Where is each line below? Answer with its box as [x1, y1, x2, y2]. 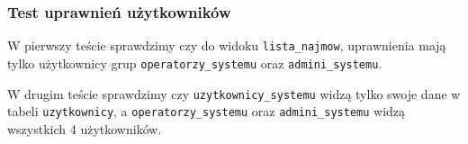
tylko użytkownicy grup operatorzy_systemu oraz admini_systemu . [7, 53, 382, 72]
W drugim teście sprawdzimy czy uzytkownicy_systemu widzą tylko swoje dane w [7, 84, 461, 103]
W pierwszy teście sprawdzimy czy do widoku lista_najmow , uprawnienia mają [7, 36, 446, 55]
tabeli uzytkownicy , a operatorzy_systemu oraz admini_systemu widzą [7, 102, 406, 121]
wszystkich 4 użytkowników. [7, 119, 162, 138]
